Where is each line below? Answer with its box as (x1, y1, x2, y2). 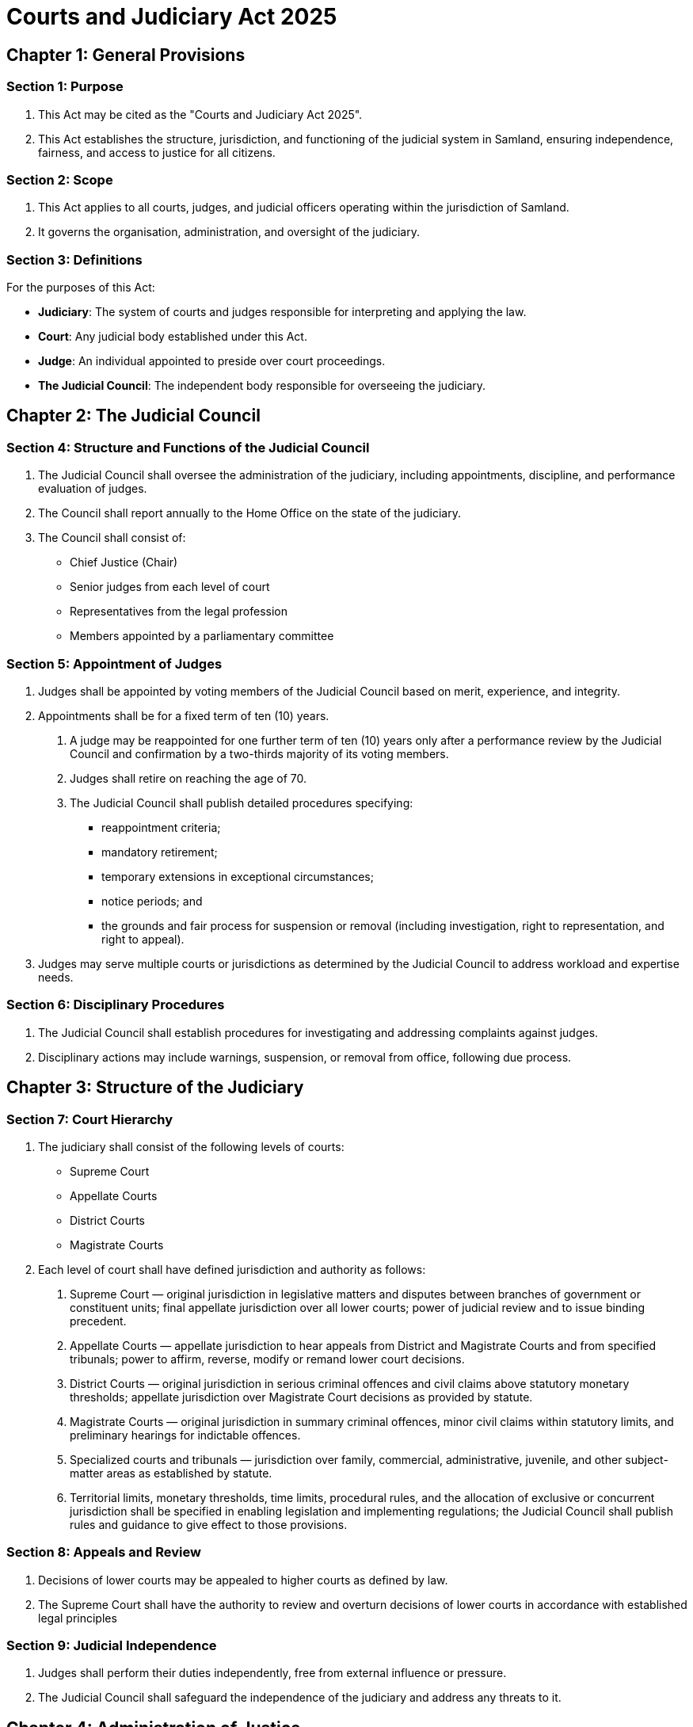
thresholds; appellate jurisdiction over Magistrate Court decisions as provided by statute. (70, 1390, 533, 1404)
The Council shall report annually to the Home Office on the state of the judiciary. (38, 506, 461, 520)
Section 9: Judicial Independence (6, 1637, 217, 1654)
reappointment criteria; (101, 821, 221, 835)
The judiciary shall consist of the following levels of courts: (38, 1139, 345, 1153)
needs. (38, 970, 74, 985)
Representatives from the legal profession (70, 604, 288, 619)
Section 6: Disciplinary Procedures (6, 997, 225, 1013)
